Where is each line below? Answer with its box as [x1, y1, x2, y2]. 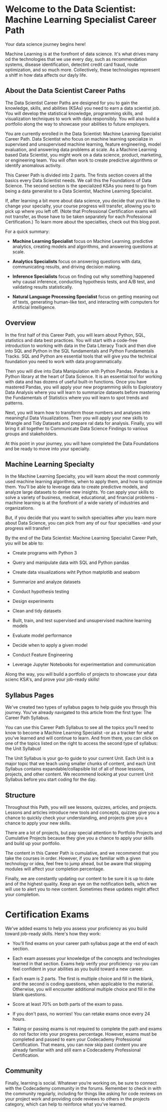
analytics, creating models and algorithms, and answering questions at [12, 243, 158, 249]
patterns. [5, 400, 24, 406]
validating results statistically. [12, 284, 73, 290]
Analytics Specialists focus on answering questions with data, [12, 258, 142, 264]
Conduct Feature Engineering [12, 652, 73, 658]
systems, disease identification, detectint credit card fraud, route [5, 61, 139, 67]
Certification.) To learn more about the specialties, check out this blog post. [5, 218, 161, 225]
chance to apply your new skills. [5, 820, 71, 826]
